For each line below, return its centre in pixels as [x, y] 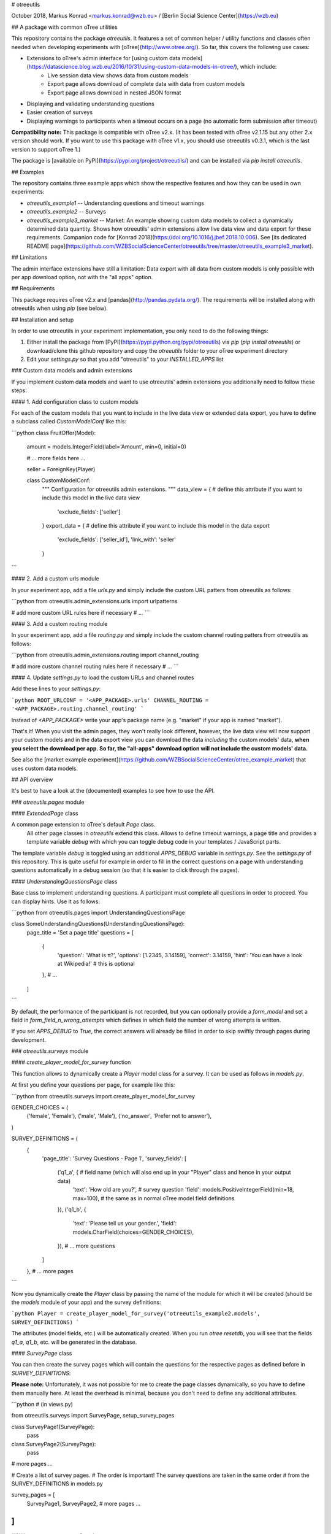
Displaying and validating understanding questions [90, 104]
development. [29, 1039]
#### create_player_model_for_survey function [71, 1062]
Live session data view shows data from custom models [118, 75]
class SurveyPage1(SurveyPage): [53, 1427]
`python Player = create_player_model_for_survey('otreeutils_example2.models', [136, 1314]
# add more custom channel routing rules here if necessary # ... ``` [95, 666]
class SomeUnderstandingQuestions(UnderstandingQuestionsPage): [98, 924]
